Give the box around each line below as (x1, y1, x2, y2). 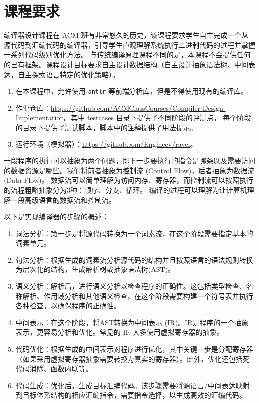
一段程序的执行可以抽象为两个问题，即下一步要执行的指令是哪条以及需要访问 (4, 155, 255, 166)
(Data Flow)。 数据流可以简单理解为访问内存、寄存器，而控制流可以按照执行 (4, 175, 254, 185)
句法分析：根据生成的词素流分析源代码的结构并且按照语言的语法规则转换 (15, 254, 253, 265)
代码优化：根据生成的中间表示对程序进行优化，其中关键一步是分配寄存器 (15, 344, 253, 354)
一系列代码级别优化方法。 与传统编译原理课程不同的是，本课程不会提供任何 (4, 49, 251, 60)
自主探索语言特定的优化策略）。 (17, 69, 119, 79)
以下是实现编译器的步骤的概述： (4, 211, 109, 222)
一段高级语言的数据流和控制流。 (10, 194, 116, 205)
